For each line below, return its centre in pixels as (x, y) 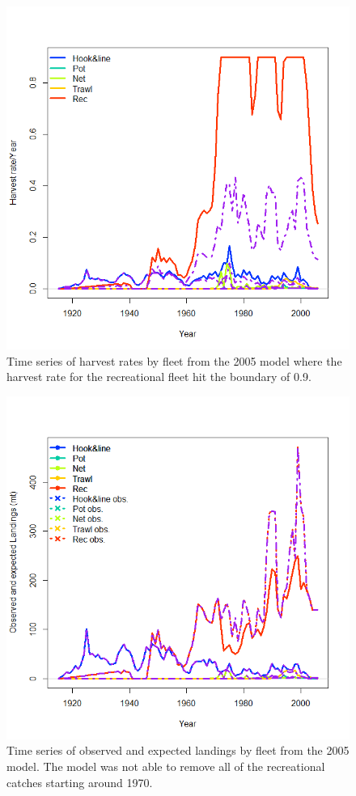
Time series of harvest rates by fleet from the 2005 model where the (174, 360)
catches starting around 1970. (80, 782)
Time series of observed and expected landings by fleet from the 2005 (178, 750)
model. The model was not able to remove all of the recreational (166, 766)
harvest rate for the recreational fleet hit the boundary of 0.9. (159, 377)
